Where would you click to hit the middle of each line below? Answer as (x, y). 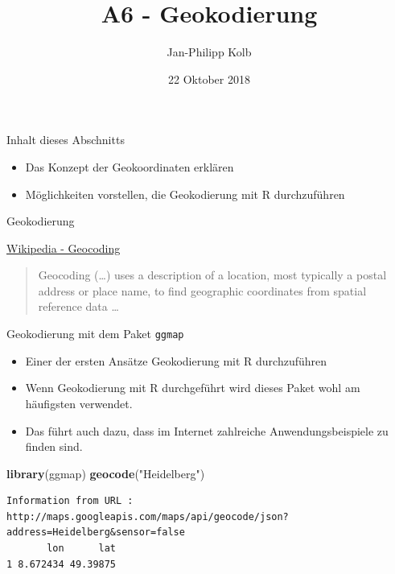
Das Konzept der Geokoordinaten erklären (130, 166)
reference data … (78, 306)
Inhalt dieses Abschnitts (66, 140)
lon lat (82, 549)
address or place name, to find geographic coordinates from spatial (202, 290)
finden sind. (54, 446)
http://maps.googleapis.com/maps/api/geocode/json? (148, 516)
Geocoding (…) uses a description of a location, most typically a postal (212, 275)
